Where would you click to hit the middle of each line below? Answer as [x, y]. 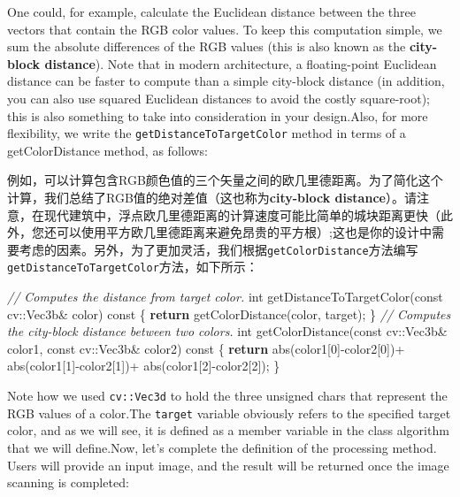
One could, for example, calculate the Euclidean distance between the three [211, 11]
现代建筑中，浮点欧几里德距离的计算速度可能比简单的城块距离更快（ [242, 214]
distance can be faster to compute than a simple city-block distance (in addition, [226, 81]
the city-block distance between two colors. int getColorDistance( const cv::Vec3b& [227, 331]
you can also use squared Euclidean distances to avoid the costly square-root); [219, 98]
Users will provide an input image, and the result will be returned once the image [228, 465]
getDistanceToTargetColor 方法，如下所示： [133, 267]
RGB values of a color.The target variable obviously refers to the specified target [229, 413]
